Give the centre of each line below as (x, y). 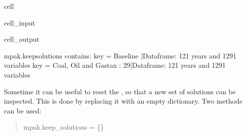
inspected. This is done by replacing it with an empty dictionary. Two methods (123, 101)
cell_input (20, 22)
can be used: (23, 110)
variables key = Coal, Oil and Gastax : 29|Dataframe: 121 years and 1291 (115, 65)
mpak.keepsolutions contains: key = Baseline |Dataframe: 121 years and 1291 (120, 55)
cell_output (22, 39)
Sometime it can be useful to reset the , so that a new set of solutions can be (120, 91)
